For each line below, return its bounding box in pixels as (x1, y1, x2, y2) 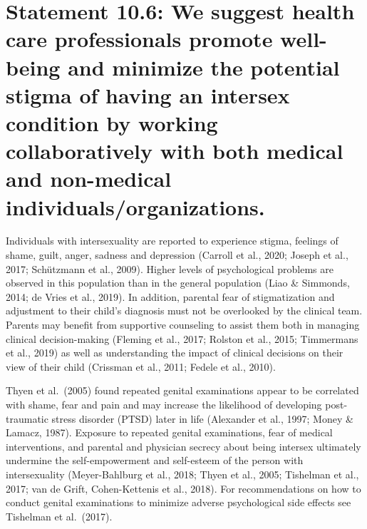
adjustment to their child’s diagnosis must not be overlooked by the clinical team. (6, 303, 363, 318)
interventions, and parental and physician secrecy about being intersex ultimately (6, 438, 361, 453)
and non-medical (6, 164, 172, 193)
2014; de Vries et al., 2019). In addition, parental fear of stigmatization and (6, 289, 335, 304)
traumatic (6, 411, 48, 426)
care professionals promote (6, 24, 273, 53)
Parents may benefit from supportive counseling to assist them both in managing (6, 317, 360, 332)
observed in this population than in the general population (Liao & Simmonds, (6, 275, 350, 290)
